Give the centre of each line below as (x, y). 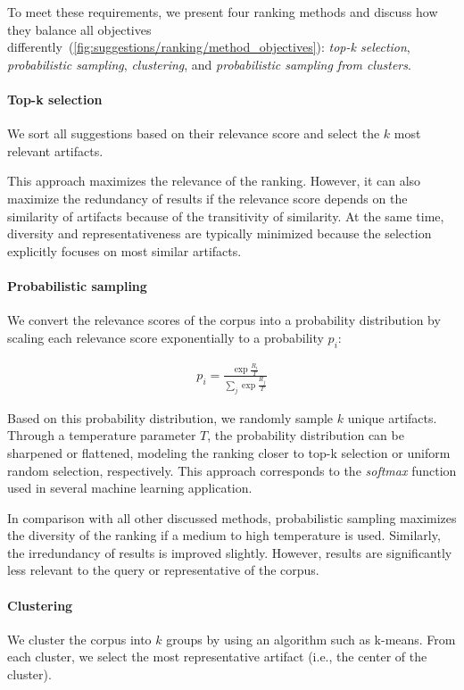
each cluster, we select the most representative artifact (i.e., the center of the (217, 657)
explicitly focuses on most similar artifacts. (124, 250)
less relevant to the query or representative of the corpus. (163, 570)
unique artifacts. (392, 417)
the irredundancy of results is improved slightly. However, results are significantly (230, 552)
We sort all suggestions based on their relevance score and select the (194, 133)
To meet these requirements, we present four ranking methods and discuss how (223, 12)
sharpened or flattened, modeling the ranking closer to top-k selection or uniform (229, 452)
